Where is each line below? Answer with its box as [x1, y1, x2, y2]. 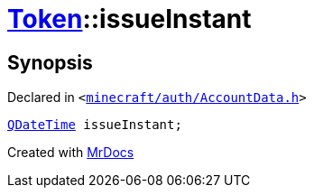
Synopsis [7, 51, 93, 74]
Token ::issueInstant [7, 4, 252, 34]
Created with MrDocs [7, 144, 134, 161]
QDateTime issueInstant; [7, 117, 182, 133]
